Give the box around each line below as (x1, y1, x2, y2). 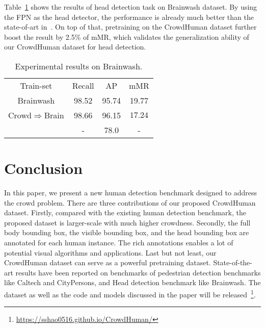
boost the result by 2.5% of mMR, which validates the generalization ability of (4, 31, 249, 42)
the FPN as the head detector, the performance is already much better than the (4, 11, 254, 22)
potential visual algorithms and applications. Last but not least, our (4, 247, 217, 258)
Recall (72, 79, 94, 91)
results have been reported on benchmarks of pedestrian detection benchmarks (15, 267, 261, 277)
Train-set (20, 79, 52, 91)
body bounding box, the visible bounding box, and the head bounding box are (4, 227, 249, 238)
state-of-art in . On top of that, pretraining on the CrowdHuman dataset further (4, 21, 257, 32)
